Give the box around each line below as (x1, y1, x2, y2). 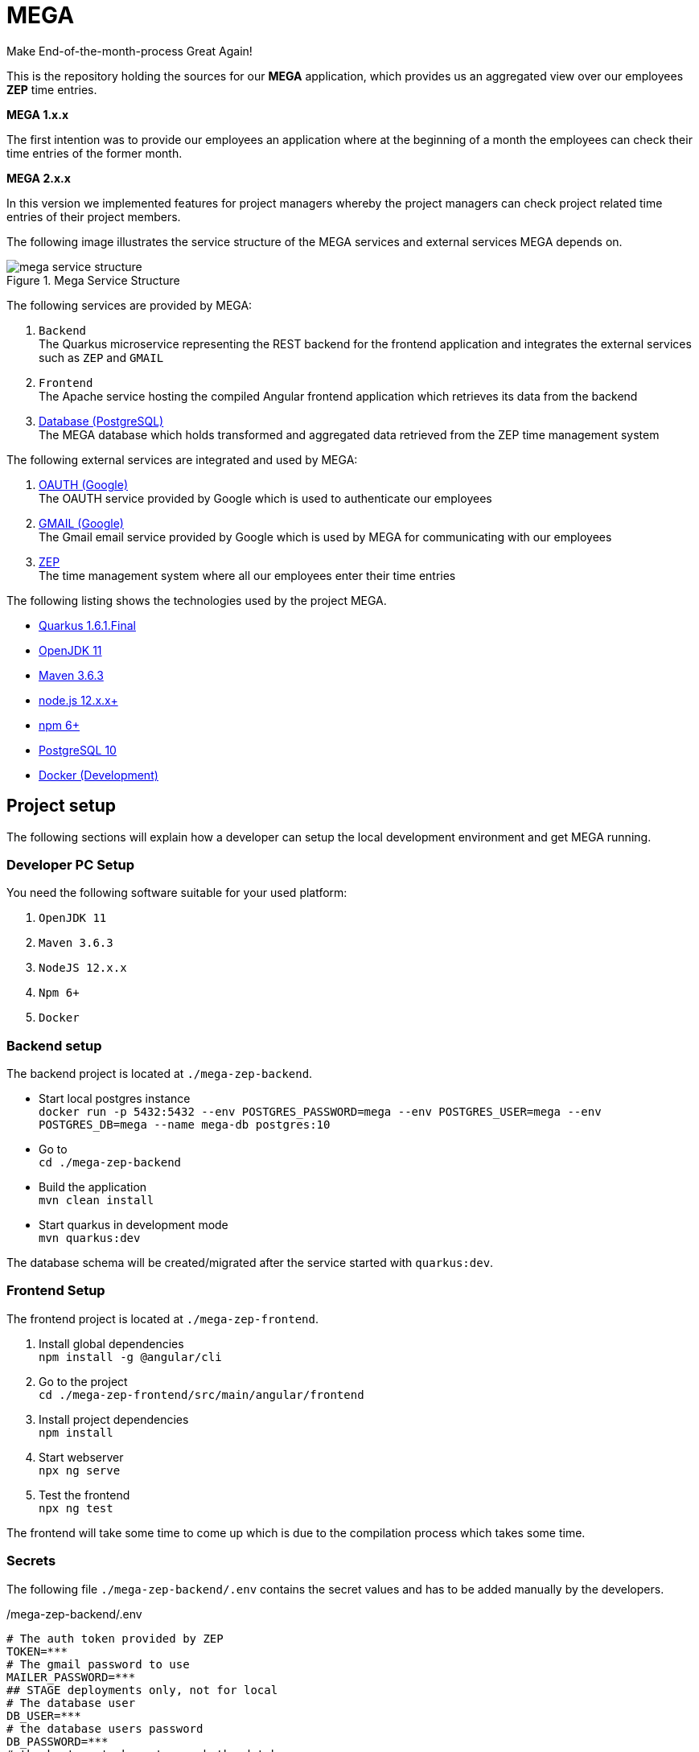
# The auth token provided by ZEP (6, 1631, 224, 1645)
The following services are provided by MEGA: (6, 298, 253, 312)
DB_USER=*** (6, 1709, 81, 1722)
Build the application (39, 1180, 147, 1195)
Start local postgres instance (39, 1092, 191, 1106)
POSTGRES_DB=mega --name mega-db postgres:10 (39, 1118, 331, 1132)
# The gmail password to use (6, 1657, 190, 1671)
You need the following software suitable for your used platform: (6, 886, 347, 900)
